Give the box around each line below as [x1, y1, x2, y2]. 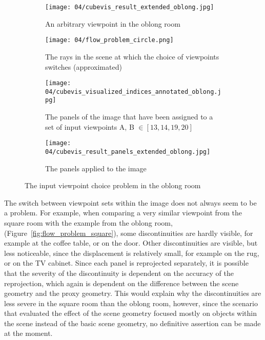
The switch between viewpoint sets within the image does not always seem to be [4, 197, 257, 208]
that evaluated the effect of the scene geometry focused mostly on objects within [4, 308, 257, 318]
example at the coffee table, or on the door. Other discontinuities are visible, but [4, 237, 258, 248]
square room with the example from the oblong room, [4, 217, 173, 228]
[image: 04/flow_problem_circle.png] [45, 36, 174, 44]
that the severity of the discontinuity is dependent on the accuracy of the [4, 267, 234, 278]
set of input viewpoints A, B [45, 121, 134, 132]
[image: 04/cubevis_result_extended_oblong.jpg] [45, 4, 214, 11]
